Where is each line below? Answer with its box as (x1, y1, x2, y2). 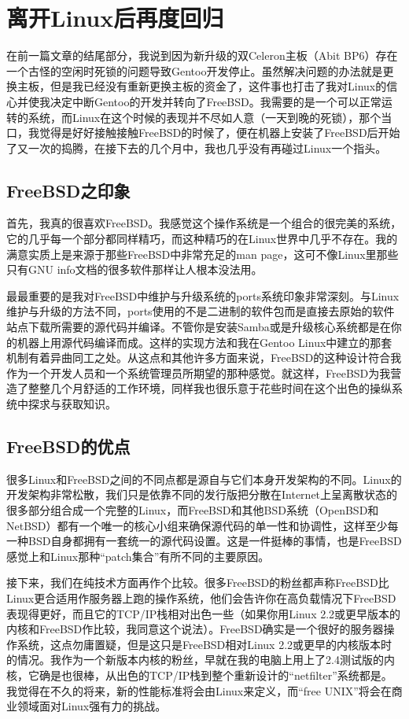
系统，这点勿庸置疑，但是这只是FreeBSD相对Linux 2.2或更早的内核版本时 (17, 636, 392, 652)
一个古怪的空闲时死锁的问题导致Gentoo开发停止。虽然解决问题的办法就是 (6, 62, 383, 79)
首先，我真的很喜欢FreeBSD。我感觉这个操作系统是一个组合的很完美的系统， (6, 215, 402, 231)
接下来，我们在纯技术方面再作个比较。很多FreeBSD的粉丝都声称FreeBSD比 (6, 574, 389, 591)
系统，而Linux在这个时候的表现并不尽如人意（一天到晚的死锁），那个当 (28, 109, 392, 125)
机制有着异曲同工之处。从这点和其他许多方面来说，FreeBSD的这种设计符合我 (6, 349, 402, 366)
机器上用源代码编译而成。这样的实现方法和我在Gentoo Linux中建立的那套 (17, 334, 392, 350)
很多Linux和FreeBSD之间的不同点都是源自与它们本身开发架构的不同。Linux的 (6, 470, 402, 487)
